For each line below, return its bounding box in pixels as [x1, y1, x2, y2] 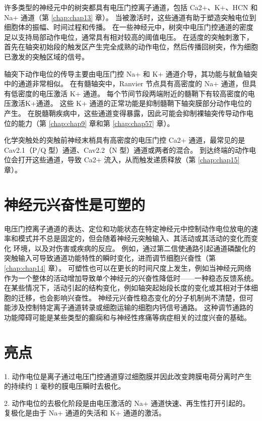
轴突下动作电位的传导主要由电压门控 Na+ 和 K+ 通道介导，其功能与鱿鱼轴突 [4, 68, 257, 79]
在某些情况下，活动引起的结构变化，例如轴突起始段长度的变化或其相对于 [4, 282, 244, 293]
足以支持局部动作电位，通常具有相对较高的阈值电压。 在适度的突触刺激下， [4, 31, 253, 42]
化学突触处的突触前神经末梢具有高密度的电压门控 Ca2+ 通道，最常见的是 [4, 135, 245, 145]
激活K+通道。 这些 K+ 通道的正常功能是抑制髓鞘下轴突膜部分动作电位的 [11, 98, 252, 108]
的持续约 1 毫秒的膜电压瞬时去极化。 [4, 381, 125, 391]
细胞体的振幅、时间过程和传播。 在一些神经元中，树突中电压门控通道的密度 [4, 22, 253, 32]
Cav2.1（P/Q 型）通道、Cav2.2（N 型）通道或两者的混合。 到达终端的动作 [4, 144, 249, 155]
